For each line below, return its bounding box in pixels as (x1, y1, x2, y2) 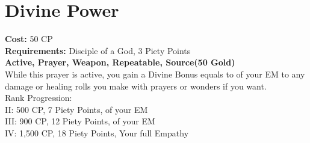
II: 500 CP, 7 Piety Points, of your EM (5, 103, 148, 115)
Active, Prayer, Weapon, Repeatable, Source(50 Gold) (5, 56, 235, 68)
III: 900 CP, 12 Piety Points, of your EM (5, 115, 155, 127)
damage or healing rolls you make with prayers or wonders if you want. (5, 79, 267, 92)
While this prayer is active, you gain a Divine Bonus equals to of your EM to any (5, 67, 305, 80)
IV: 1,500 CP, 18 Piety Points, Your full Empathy (5, 126, 189, 139)
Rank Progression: (5, 91, 72, 104)
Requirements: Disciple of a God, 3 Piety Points (5, 44, 191, 56)
